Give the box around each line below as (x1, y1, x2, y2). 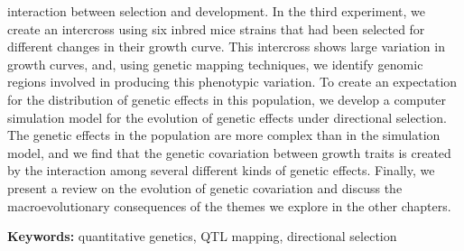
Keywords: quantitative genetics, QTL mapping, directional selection (7, 227, 397, 246)
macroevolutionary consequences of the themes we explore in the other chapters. (7, 196, 451, 215)
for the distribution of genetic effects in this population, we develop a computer (7, 89, 447, 108)
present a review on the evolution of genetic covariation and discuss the (7, 178, 403, 197)
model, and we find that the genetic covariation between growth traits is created (7, 143, 451, 162)
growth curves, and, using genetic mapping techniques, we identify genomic (7, 54, 423, 73)
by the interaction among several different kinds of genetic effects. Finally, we (7, 161, 435, 180)
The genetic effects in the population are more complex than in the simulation (7, 125, 441, 144)
